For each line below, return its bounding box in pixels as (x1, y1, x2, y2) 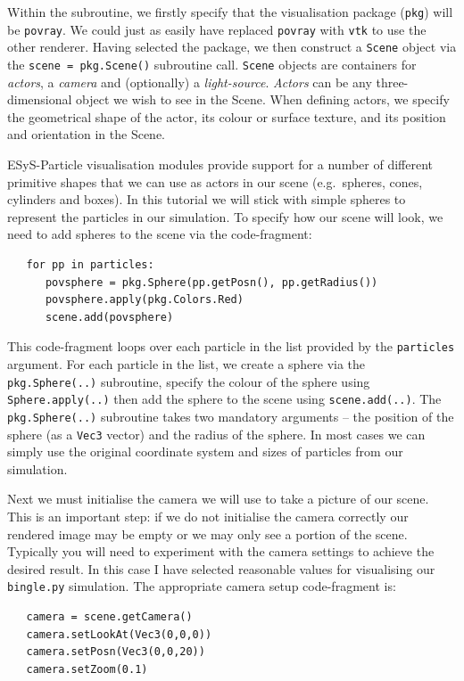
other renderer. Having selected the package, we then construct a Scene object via (7, 37, 457, 56)
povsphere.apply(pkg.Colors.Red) (45, 293, 244, 307)
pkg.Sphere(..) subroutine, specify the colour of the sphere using (7, 372, 370, 390)
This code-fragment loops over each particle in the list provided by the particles (7, 337, 455, 356)
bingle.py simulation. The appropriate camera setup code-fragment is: (7, 577, 396, 595)
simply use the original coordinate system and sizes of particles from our (7, 442, 403, 461)
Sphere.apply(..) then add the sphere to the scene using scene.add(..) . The (7, 390, 442, 408)
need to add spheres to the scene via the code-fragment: (7, 225, 312, 243)
